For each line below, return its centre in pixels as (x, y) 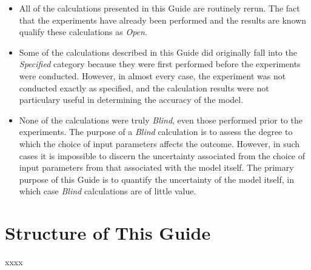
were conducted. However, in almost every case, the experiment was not (152, 75)
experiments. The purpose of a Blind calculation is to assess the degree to (156, 132)
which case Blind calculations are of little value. (108, 191)
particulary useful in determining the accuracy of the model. (131, 100)
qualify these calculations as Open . (83, 32)
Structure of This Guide (108, 233)
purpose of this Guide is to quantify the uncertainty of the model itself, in (156, 179)
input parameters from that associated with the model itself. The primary (156, 167)
